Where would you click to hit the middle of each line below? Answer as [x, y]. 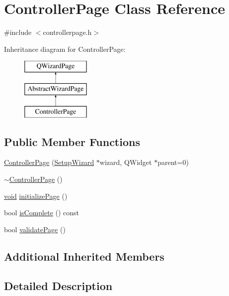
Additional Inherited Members [84, 256]
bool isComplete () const [42, 213]
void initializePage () [36, 196]
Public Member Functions [72, 141]
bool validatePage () [35, 229]
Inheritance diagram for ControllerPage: [65, 49]
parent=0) [173, 162]
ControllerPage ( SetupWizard [49, 162]
